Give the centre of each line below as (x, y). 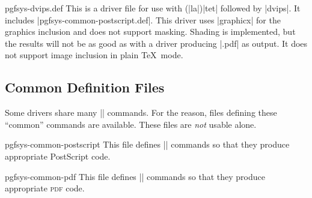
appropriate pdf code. (45, 188)
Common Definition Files (85, 87)
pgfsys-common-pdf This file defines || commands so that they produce (135, 176)
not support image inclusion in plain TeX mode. (94, 55)
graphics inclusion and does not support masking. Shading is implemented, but (150, 31)
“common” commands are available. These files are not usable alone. (131, 124)
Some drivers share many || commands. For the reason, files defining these (141, 112)
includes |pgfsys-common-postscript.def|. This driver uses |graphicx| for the (143, 19)
